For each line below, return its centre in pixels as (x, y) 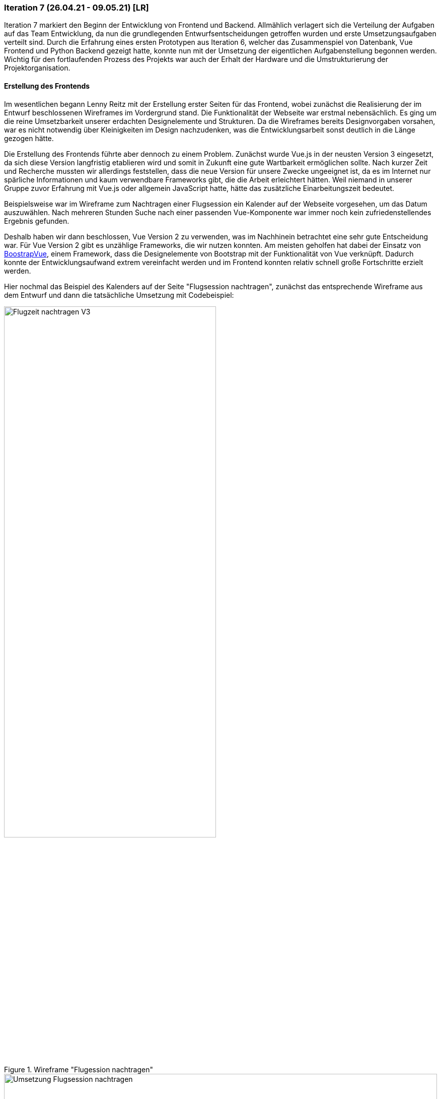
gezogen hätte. (29, 138)
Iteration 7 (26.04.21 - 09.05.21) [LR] (77, 8)
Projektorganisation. (37, 68)
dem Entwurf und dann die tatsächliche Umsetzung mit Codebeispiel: (119, 295)
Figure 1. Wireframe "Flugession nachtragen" (79, 1069)
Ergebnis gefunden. (37, 221)
